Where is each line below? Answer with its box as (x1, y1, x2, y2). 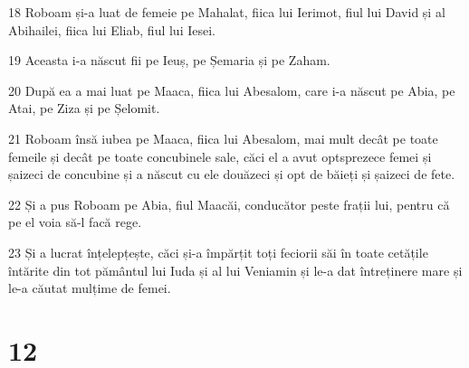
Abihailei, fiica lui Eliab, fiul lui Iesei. (8, 20, 215, 39)
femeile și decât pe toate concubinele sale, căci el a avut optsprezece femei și (8, 146, 432, 165)
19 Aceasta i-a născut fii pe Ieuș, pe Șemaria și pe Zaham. (8, 51, 330, 70)
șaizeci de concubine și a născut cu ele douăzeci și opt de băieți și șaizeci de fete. (8, 165, 455, 184)
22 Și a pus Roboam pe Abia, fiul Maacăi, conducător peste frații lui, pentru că (8, 194, 450, 213)
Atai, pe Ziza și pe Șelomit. (8, 99, 160, 118)
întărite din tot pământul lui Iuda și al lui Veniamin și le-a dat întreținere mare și (8, 260, 463, 279)
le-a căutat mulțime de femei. (8, 278, 171, 297)
